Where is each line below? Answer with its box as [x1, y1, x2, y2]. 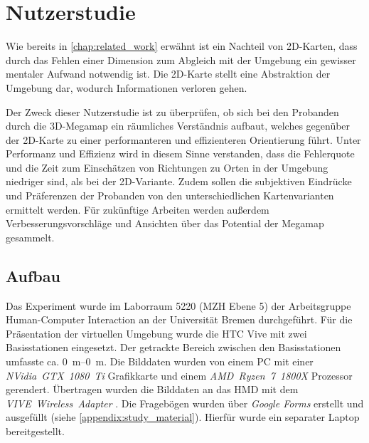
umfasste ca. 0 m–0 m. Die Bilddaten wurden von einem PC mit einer [6, 354, 314, 369]
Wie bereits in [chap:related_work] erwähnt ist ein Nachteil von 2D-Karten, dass [6, 38, 358, 53]
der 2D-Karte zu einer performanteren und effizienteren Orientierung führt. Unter [6, 132, 361, 147]
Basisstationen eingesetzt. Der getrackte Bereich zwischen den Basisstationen [6, 340, 341, 355]
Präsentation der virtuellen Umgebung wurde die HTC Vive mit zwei [6, 325, 307, 340]
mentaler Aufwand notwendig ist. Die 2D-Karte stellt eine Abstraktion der [6, 66, 331, 81]
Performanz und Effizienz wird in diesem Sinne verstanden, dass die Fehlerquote [6, 146, 355, 161]
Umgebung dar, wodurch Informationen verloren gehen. [6, 80, 247, 95]
